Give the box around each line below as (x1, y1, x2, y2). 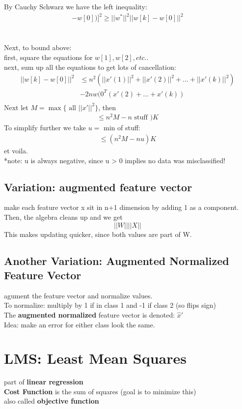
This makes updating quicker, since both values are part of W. (4, 229, 192, 239)
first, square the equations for (4, 52, 93, 62)
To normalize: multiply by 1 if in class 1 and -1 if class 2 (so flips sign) (4, 300, 216, 310)
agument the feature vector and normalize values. (4, 290, 153, 300)
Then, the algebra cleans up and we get (4, 212, 123, 222)
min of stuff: (103, 122, 140, 133)
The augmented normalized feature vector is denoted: (4, 309, 175, 320)
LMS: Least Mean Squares (4, 348, 187, 368)
